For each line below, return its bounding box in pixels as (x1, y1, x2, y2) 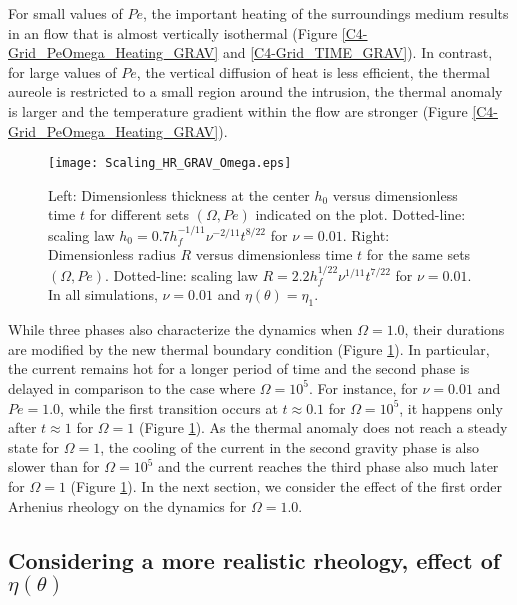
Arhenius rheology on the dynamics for (8, 495, 247, 516)
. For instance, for (308, 377, 418, 398)
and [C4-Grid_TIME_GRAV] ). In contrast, (222, 42, 493, 63)
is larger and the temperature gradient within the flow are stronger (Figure (8, 100, 468, 121)
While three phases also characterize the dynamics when (8, 319, 353, 340)
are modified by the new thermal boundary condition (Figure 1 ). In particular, (8, 338, 490, 359)
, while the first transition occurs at (60, 397, 278, 418)
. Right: (342, 224, 390, 245)
